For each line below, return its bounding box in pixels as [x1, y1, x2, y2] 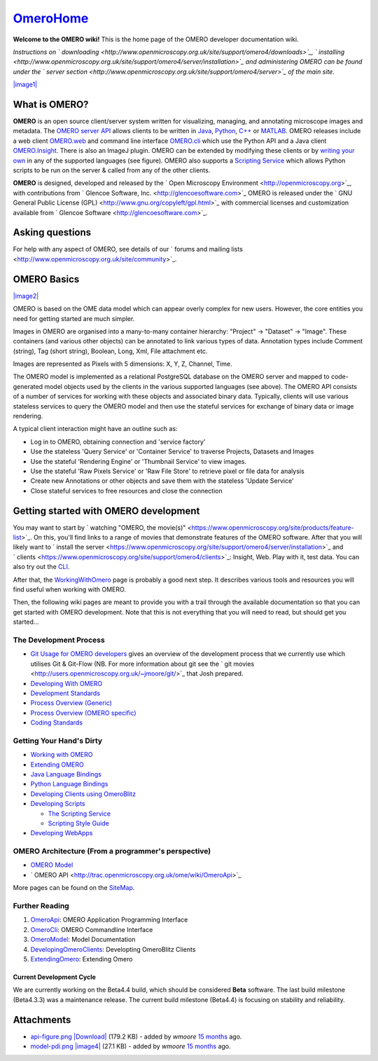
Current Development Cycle [13, 973, 96, 981]
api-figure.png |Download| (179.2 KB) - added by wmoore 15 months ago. [30, 1032, 242, 1041]
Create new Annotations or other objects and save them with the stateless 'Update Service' [30, 477, 294, 485]
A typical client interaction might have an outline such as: [13, 425, 178, 433]
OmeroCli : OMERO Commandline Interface [30, 925, 153, 933]
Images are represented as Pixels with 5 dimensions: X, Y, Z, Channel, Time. [13, 360, 232, 368]
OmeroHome [13, 11, 89, 26]
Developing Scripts [30, 800, 85, 808]
